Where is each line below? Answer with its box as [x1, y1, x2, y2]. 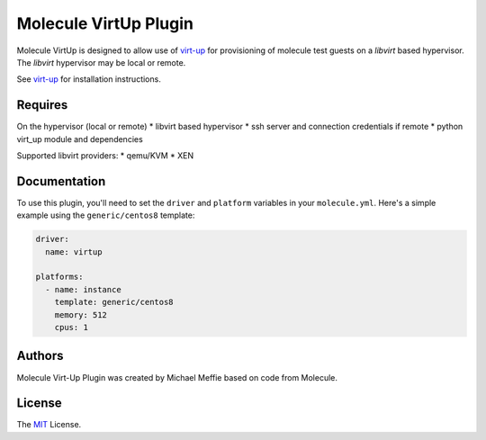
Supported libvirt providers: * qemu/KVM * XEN [16, 150, 194, 161]
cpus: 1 [54, 322, 89, 333]
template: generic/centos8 [54, 297, 175, 308]
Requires [16, 97, 68, 112]
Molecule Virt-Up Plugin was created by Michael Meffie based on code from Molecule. [16, 372, 337, 382]
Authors [16, 348, 64, 364]
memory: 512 [54, 310, 108, 319]
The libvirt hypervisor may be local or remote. [16, 57, 186, 67]
